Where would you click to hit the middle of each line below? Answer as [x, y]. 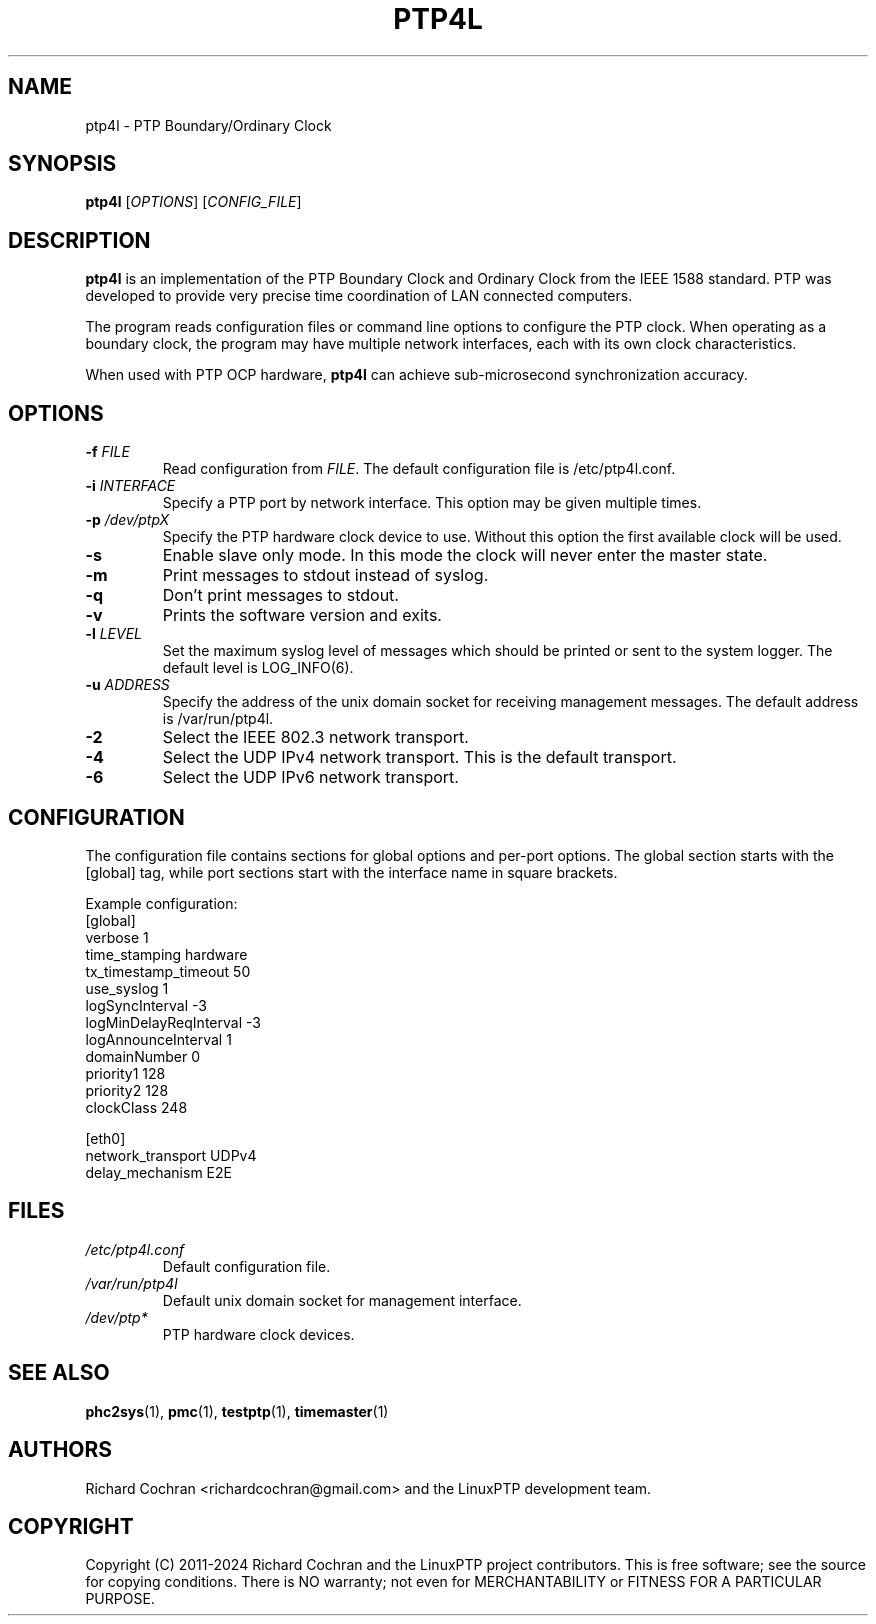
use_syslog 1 [127, 988]
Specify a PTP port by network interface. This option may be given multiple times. [432, 503]
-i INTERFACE [130, 486]
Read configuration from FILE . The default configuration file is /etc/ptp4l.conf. [419, 469]
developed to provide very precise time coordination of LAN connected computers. [359, 296]
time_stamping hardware [166, 954]
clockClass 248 [136, 1107]
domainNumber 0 [143, 1056]
